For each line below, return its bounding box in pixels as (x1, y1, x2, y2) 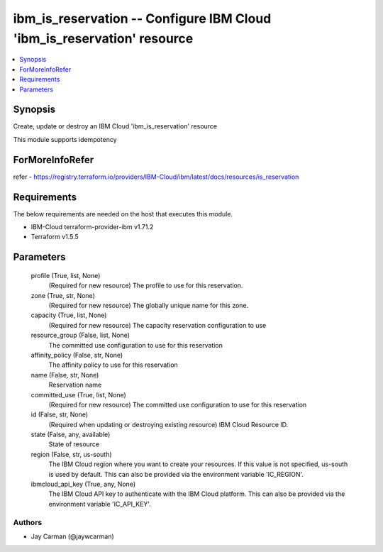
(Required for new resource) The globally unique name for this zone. (48, 301, 249, 309)
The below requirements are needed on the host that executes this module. (13, 209, 233, 218)
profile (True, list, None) (30, 271, 101, 280)
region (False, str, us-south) (30, 450, 113, 458)
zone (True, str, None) (30, 291, 95, 299)
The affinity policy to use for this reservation (48, 360, 179, 369)
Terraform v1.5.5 (30, 233, 79, 241)
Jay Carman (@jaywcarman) (30, 532, 115, 541)
